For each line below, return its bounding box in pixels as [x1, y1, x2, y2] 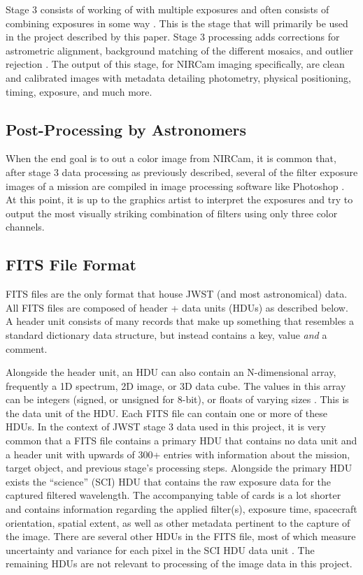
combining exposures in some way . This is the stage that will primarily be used [6, 15, 348, 30]
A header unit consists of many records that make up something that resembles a [6, 314, 355, 328]
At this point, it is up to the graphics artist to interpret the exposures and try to [6, 192, 353, 207]
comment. [6, 341, 48, 356]
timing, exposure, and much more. [6, 84, 152, 99]
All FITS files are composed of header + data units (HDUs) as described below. [6, 300, 348, 314]
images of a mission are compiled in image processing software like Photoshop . [6, 178, 345, 193]
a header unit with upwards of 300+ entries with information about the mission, [6, 446, 350, 461]
